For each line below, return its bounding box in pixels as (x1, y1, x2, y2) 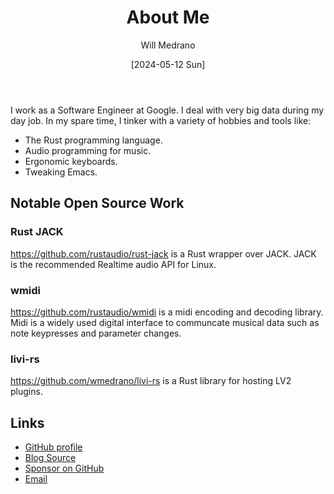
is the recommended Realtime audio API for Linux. (10, 258, 217, 270)
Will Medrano (140, 39, 196, 51)
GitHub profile (24, 441, 83, 453)
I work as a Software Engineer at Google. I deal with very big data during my (10, 104, 325, 116)
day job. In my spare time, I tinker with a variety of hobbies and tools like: (10, 114, 312, 126)
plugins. (10, 386, 43, 398)
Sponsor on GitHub (24, 462, 105, 475)
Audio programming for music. (24, 144, 152, 156)
